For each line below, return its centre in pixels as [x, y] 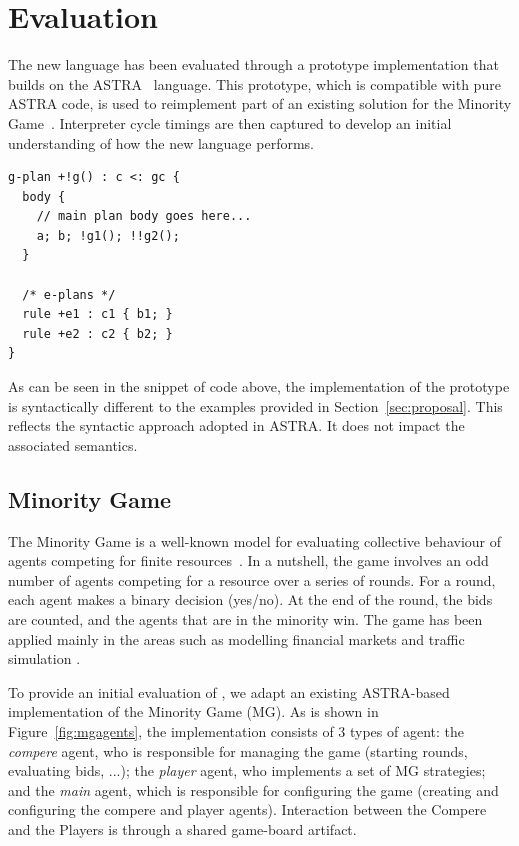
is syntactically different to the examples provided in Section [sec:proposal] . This [255, 405]
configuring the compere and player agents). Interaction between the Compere [247, 809]
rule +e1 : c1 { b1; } [97, 314]
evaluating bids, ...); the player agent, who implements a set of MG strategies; [247, 770]
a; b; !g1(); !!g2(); [108, 235]
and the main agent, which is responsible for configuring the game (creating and [253, 789]
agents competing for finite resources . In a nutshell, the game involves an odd [248, 560]
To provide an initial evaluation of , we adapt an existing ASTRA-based [229, 691]
